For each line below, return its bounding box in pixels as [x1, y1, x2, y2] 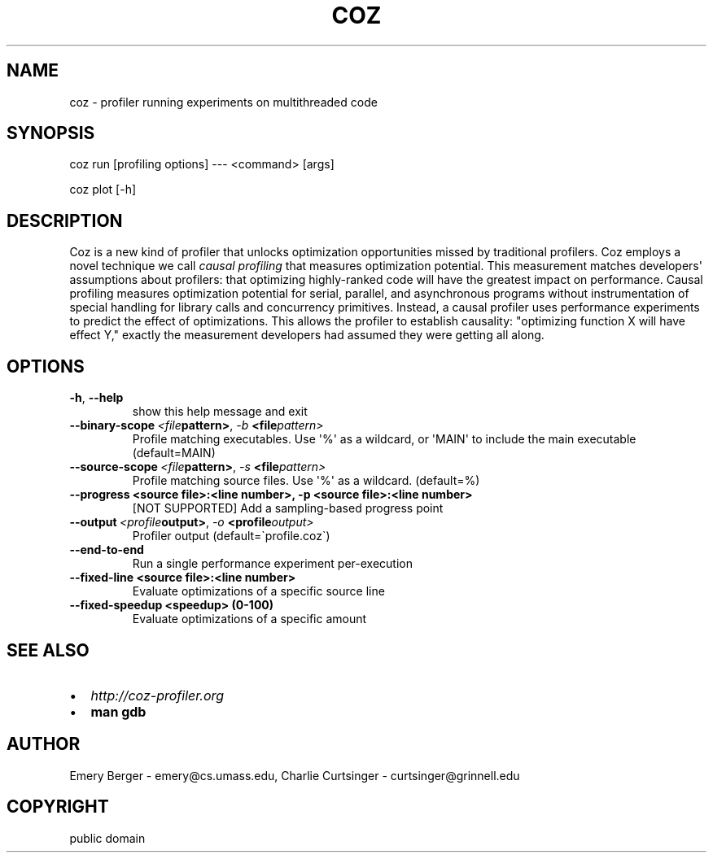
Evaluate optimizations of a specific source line [132, 584, 385, 599]
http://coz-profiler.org [90, 687, 225, 704]
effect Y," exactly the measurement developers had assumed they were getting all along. [69, 328, 545, 342]
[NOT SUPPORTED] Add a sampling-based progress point [132, 501, 444, 516]
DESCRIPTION [7, 210, 123, 231]
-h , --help [69, 390, 124, 405]
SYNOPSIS [7, 123, 95, 144]
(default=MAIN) [132, 446, 216, 460]
